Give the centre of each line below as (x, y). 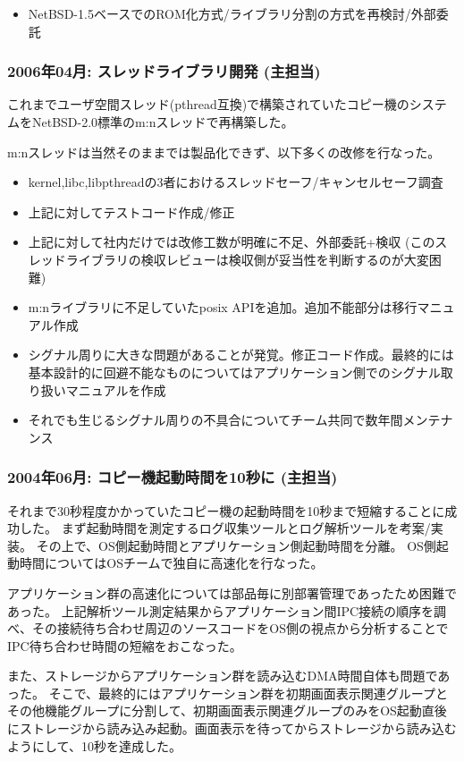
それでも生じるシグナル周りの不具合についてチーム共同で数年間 (215, 420)
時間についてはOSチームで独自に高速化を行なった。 (171, 563)
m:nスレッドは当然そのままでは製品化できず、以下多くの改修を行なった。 (224, 152)
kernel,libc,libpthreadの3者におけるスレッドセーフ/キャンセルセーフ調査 (236, 182)
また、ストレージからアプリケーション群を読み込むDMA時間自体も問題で (223, 676)
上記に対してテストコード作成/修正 (131, 211)
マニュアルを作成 (116, 389)
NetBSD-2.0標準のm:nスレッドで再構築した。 (163, 122)
